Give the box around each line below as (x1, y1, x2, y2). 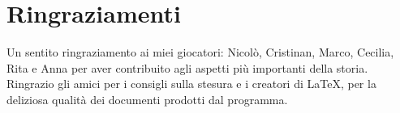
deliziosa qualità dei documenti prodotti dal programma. (6, 90, 288, 107)
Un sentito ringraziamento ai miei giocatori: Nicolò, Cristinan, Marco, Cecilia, (6, 44, 394, 61)
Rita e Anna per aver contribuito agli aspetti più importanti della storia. (6, 59, 368, 76)
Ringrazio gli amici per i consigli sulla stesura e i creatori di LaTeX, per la (6, 75, 376, 92)
